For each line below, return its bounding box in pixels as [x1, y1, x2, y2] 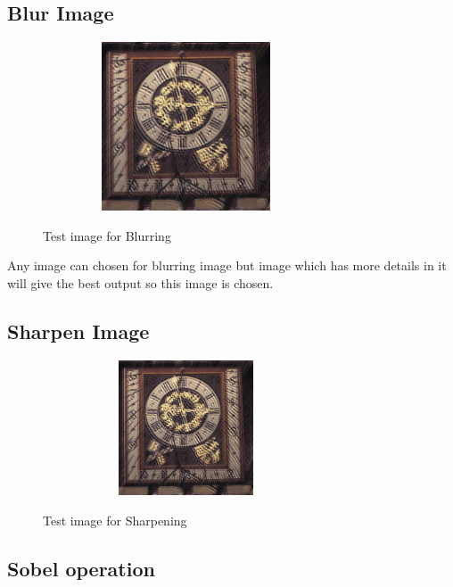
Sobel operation [7, 554, 155, 582]
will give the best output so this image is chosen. [7, 273, 274, 292]
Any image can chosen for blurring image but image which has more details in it [7, 256, 447, 275]
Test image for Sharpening [43, 510, 187, 529]
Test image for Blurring [43, 226, 171, 244]
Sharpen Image [7, 317, 150, 344]
